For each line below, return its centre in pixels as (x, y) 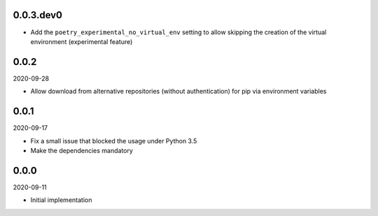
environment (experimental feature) (82, 41)
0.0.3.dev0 (38, 15)
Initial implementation (61, 200)
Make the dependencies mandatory (82, 150)
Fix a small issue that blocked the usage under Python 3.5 (114, 141)
